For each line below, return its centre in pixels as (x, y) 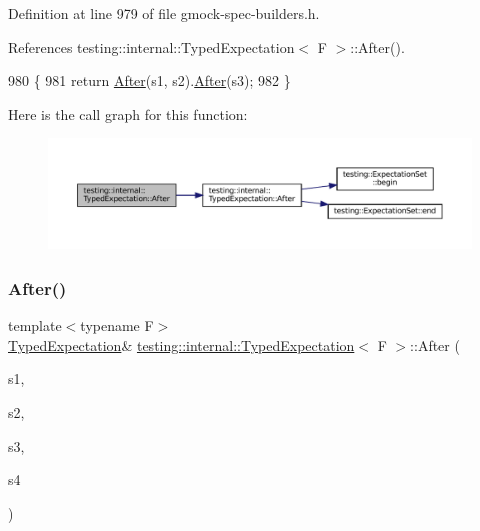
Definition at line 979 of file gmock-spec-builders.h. (164, 13)
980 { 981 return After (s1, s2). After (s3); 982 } (149, 80)
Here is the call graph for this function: (128, 113)
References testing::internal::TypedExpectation (151, 46)
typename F (117, 325)
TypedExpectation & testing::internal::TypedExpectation (181, 344)
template (35, 325)
